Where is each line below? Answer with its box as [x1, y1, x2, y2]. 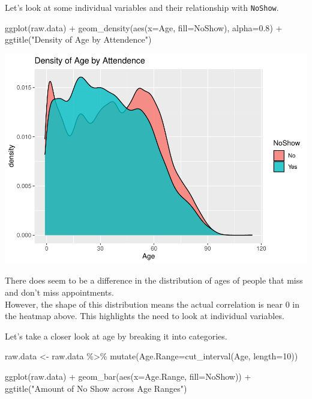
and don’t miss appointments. [5, 285, 114, 298]
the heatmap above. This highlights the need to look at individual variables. [5, 309, 284, 322]
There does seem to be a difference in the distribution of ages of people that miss [5, 274, 303, 287]
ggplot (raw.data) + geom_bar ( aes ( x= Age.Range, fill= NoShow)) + [5, 370, 251, 382]
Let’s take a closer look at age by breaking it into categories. [5, 329, 227, 342]
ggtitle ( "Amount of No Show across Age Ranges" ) [5, 382, 187, 394]
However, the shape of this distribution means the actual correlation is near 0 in [5, 297, 299, 310]
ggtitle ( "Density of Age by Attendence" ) [5, 33, 152, 46]
